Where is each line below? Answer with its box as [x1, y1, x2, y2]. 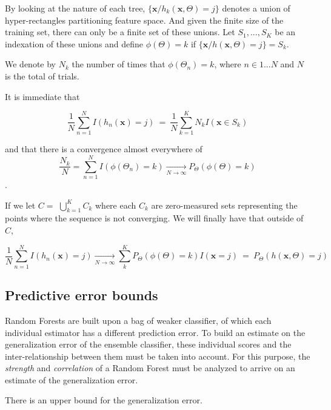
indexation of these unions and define [5, 37, 144, 50]
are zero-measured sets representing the [151, 198, 298, 211]
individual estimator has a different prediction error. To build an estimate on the [5, 326, 306, 338]
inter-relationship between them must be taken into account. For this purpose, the [5, 349, 310, 362]
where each [95, 198, 136, 211]
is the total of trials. [5, 69, 79, 82]
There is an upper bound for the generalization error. [5, 394, 202, 406]
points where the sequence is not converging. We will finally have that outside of [5, 212, 304, 224]
